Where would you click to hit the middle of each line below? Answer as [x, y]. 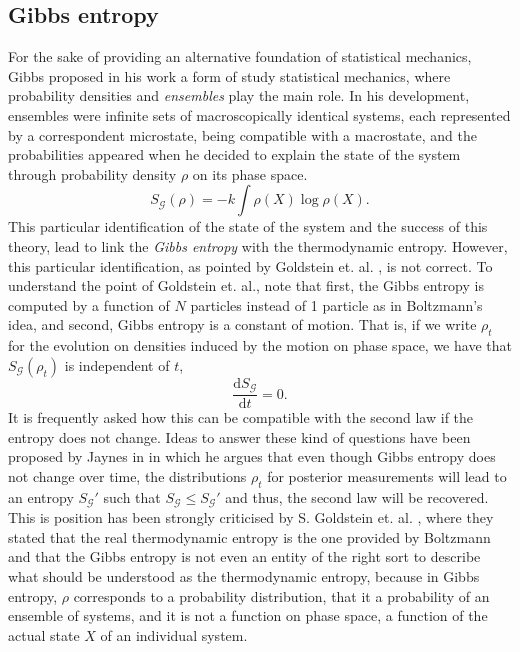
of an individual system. [174, 634]
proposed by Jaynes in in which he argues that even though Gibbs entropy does [252, 456]
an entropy [41, 496]
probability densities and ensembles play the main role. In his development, [239, 95]
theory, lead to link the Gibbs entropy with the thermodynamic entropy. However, [258, 245]
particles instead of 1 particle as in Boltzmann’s [336, 304]
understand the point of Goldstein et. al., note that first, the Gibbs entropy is [246, 285]
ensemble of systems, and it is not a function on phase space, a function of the [248, 615]
